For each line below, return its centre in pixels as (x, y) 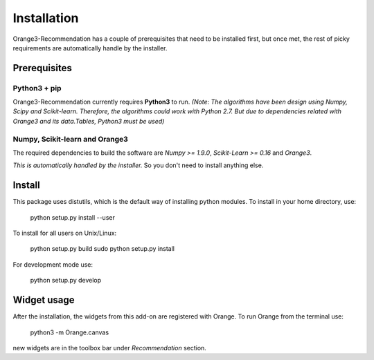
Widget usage (44, 300)
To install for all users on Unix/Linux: (65, 233)
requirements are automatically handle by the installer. (90, 48)
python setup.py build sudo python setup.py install (102, 249)
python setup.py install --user (73, 217)
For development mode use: (53, 264)
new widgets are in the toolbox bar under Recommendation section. (110, 348)
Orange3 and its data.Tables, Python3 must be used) (89, 121)
